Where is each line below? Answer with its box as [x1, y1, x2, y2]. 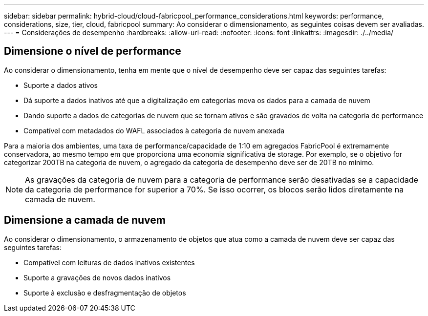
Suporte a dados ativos [23, 81, 98, 89]
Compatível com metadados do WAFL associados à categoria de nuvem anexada [23, 126, 285, 135]
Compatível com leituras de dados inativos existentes [23, 258, 195, 267]
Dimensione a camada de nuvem [4, 214, 166, 227]
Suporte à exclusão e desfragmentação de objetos [23, 288, 186, 297]
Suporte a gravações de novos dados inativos [23, 273, 171, 282]
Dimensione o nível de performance [4, 45, 181, 58]
